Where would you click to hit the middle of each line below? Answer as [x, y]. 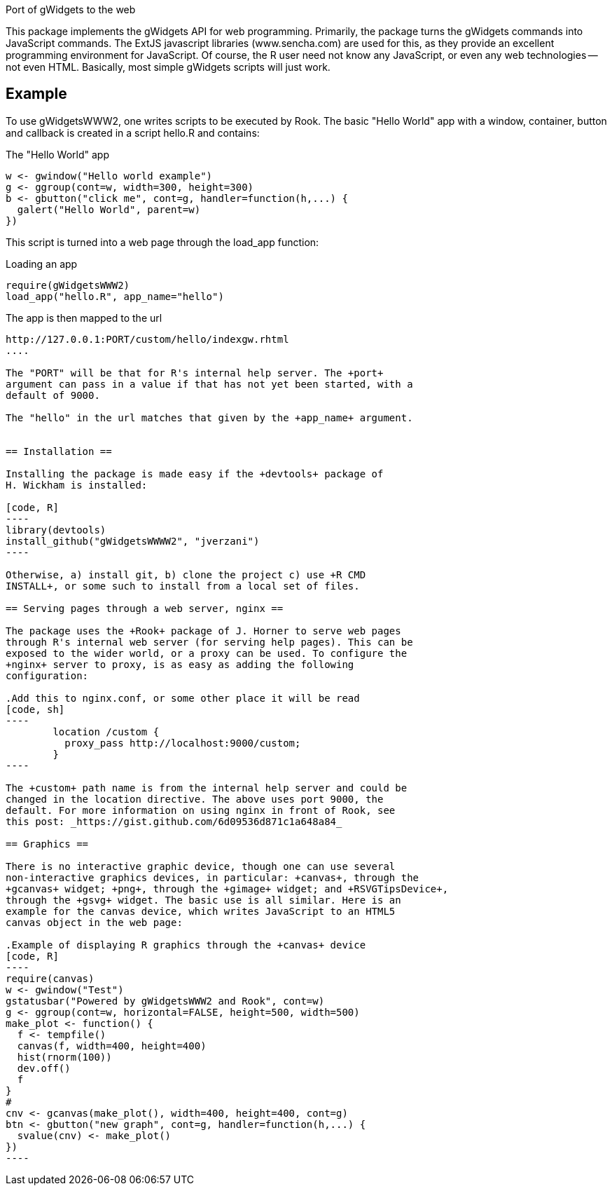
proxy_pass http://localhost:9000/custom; [183, 743]
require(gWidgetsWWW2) [68, 285]
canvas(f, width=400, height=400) [112, 1046]
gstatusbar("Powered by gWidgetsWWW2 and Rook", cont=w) [165, 1001]
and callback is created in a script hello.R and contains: [133, 132]
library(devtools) [56, 530]
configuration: [47, 675]
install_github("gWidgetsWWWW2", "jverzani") [133, 541]
